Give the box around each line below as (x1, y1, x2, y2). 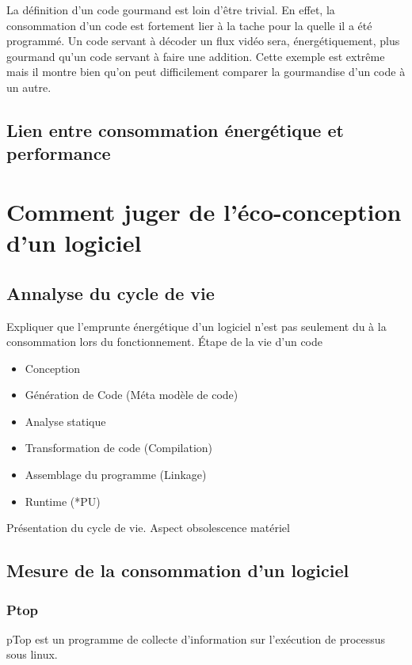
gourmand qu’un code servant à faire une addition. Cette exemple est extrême (6, 47, 385, 64)
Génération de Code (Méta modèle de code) (25, 386, 238, 403)
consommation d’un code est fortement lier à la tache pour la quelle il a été (6, 17, 372, 33)
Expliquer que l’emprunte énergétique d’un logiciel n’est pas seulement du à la (6, 317, 387, 334)
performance (6, 141, 111, 165)
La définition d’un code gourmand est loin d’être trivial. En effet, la (6, 2, 335, 17)
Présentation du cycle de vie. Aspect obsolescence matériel (6, 519, 290, 536)
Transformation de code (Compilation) (25, 439, 213, 456)
